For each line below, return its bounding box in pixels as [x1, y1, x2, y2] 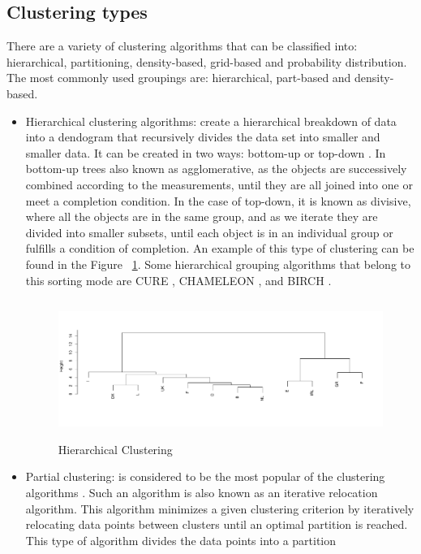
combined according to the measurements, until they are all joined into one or [25, 175, 413, 193]
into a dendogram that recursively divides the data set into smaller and [25, 128, 380, 145]
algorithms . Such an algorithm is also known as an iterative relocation [25, 483, 378, 500]
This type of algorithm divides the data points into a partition [25, 531, 337, 548]
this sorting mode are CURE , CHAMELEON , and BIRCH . [25, 271, 332, 288]
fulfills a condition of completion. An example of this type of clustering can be [25, 240, 415, 257]
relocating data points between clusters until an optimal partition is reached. [25, 516, 408, 533]
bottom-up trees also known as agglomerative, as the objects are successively [25, 160, 407, 177]
